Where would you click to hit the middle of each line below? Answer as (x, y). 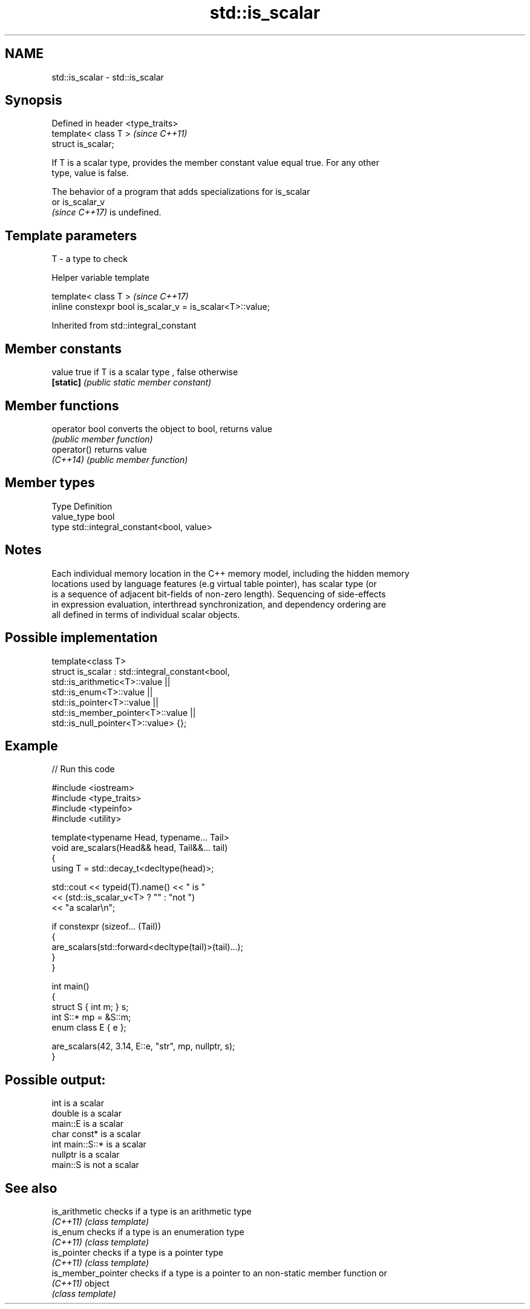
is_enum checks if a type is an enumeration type (148, 1232)
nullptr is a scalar (86, 1155)
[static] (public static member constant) (132, 382)
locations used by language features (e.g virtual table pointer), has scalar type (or (214, 583)
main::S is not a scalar (95, 1165)
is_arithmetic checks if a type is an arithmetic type (152, 1212)
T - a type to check (90, 259)
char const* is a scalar (96, 1134)
